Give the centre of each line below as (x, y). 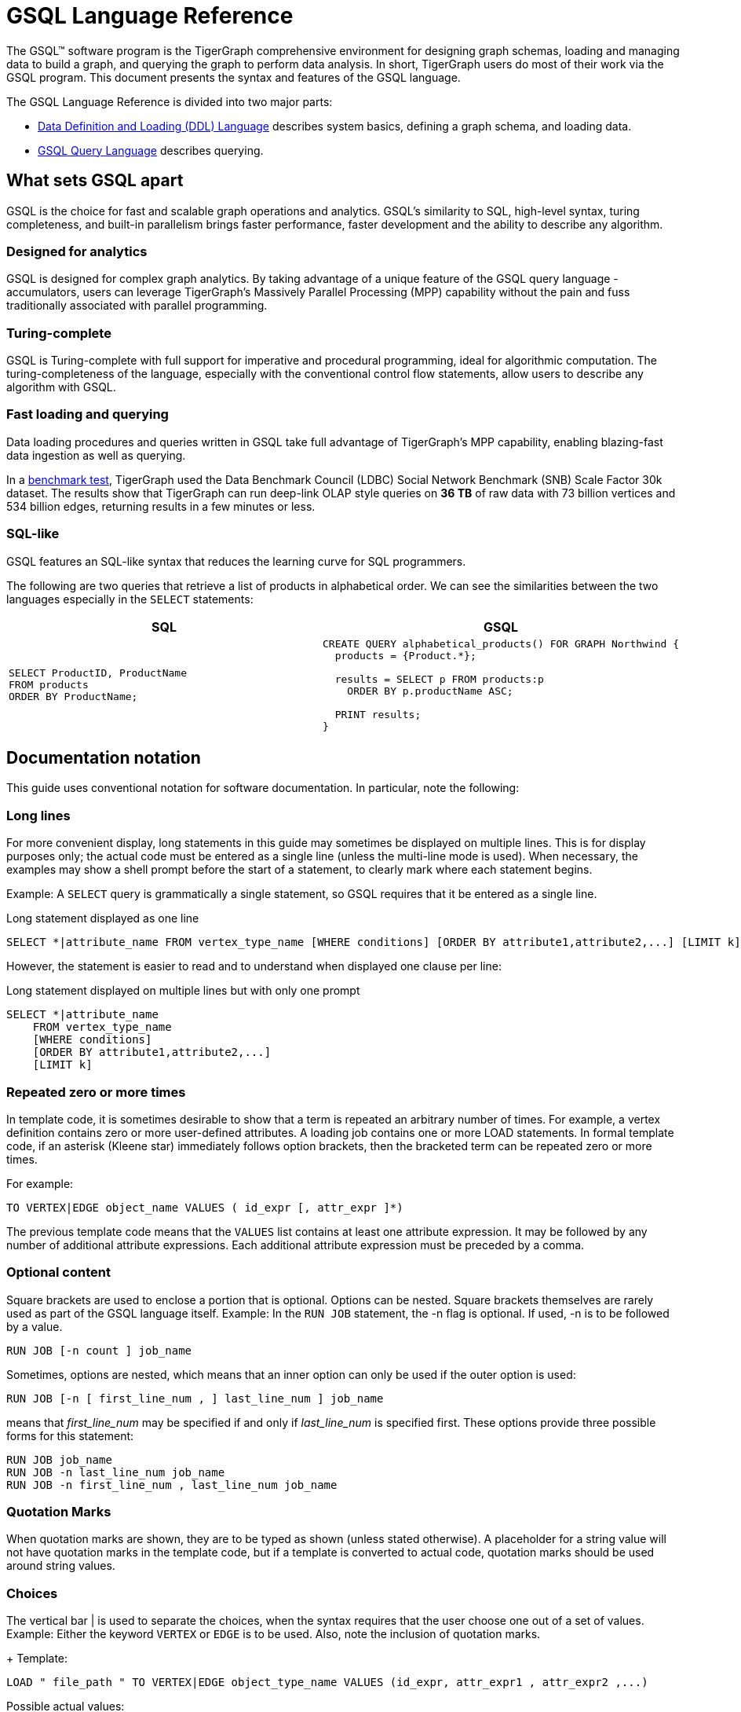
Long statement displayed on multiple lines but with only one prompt (183, 991)
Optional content (58, 1272)
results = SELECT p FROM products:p (439, 679)
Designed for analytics (77, 251)
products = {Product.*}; (405, 655)
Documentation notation (104, 758)
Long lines (38, 815)
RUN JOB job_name (59, 1459)
